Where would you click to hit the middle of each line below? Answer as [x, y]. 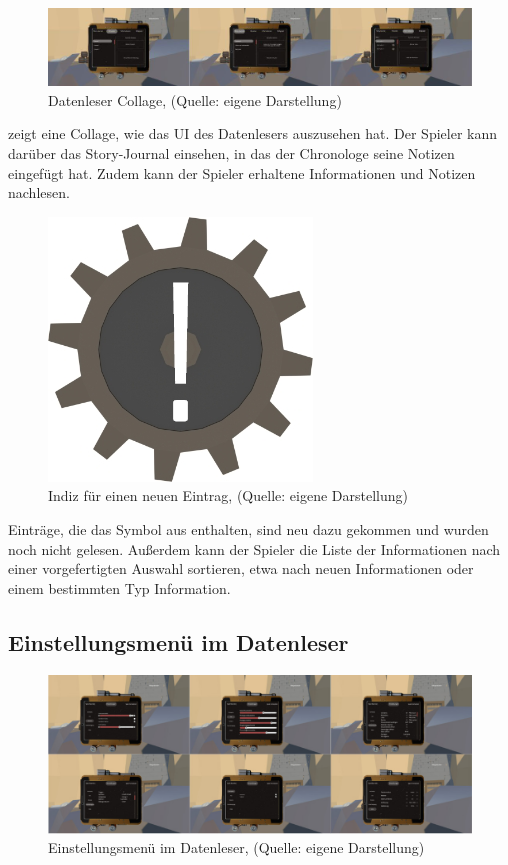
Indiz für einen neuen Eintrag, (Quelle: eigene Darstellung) [228, 495]
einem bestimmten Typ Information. [119, 587]
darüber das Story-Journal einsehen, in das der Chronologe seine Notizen [231, 153]
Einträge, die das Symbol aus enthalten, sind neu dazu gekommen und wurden [248, 529]
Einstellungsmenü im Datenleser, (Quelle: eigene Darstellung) [236, 847]
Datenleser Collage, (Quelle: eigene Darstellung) [195, 99]
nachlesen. [39, 192]
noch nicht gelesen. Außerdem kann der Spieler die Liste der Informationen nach [254, 548]
